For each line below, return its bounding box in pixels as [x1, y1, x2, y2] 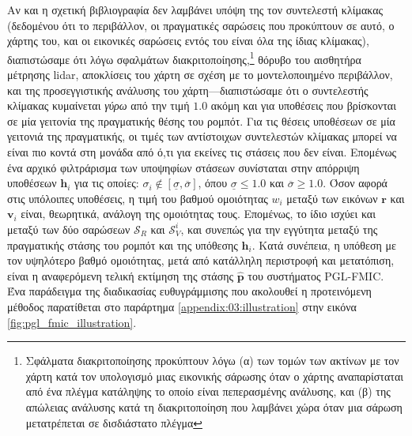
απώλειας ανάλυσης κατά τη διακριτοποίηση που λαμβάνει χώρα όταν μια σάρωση [25, 398, 403, 415]
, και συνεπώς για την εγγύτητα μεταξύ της [180, 220, 378, 237]
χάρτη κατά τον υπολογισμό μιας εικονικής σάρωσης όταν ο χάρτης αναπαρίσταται [25, 367, 404, 384]
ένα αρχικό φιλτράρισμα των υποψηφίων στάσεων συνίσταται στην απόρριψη [7, 159, 360, 175]
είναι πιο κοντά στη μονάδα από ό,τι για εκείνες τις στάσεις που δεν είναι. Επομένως [7, 144, 397, 160]
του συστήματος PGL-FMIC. [248, 267, 384, 284]
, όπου [198, 175, 228, 191]
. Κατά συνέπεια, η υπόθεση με [251, 236, 396, 253]
